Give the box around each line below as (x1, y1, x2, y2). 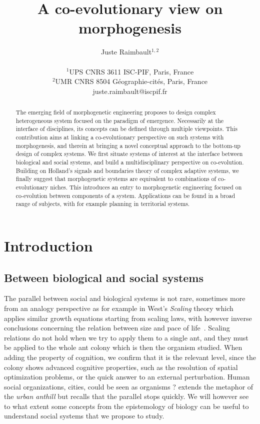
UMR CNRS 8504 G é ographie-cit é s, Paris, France (55, 76, 208, 86)
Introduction (4, 235, 93, 255)
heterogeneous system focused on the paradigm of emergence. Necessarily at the (15, 116, 224, 124)
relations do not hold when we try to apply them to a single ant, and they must (4, 332, 248, 342)
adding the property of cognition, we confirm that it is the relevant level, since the (4, 351, 256, 362)
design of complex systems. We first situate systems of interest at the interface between (15, 149, 243, 158)
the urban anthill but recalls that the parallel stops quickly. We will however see (4, 391, 249, 401)
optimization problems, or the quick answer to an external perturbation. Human (4, 371, 250, 382)
